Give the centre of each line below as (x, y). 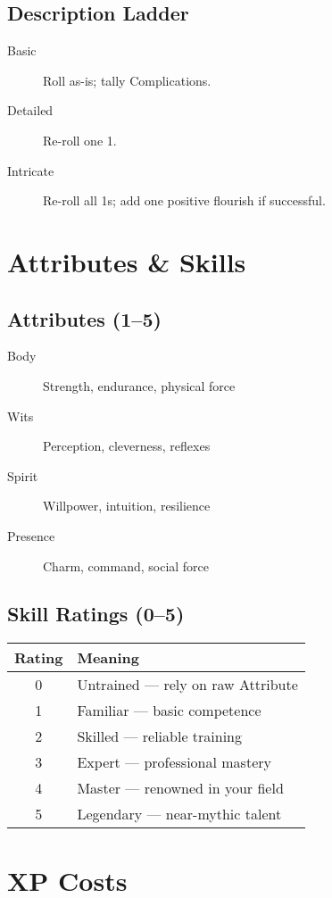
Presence (31, 535)
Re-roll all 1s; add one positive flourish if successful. (184, 200)
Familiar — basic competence (169, 711)
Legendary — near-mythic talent (179, 814)
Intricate (31, 170)
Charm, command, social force (126, 565)
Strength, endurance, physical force (139, 385)
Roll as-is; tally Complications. (127, 80)
